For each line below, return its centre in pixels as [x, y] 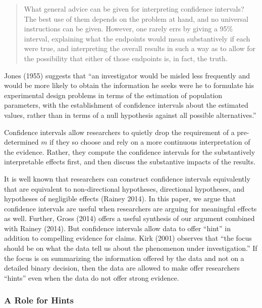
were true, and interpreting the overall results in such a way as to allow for [140, 48]
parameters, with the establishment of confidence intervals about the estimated [126, 105]
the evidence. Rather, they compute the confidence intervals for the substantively [130, 151]
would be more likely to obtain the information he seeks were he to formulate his [129, 85]
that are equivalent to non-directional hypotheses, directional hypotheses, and [124, 188]
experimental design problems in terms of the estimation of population [113, 95]
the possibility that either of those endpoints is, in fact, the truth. [126, 58]
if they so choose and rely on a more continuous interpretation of [150, 142]
